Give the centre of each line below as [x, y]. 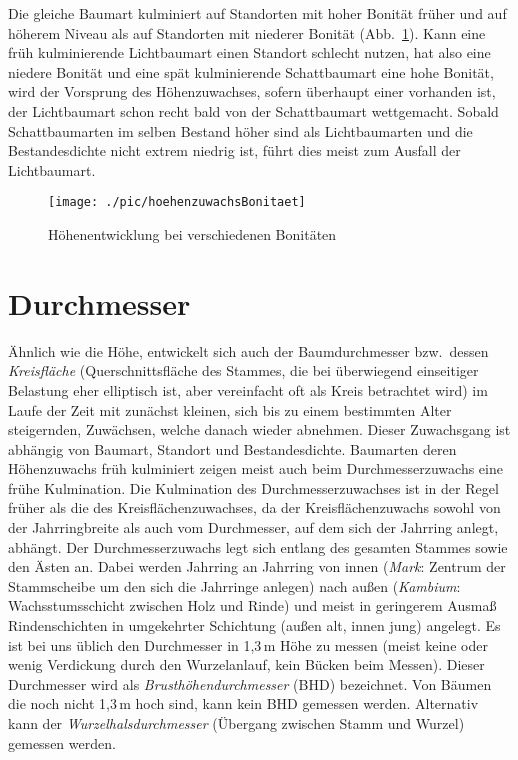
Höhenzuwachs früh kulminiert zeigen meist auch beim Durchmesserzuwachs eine [255, 468]
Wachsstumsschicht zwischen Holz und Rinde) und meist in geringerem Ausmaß [252, 605]
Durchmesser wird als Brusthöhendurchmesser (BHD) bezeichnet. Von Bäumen [250, 683]
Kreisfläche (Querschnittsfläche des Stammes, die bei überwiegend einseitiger [243, 370]
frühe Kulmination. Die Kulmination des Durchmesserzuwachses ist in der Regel [253, 487]
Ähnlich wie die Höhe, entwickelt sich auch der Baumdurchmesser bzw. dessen [248, 350]
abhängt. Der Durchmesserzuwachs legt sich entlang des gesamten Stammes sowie [258, 546]
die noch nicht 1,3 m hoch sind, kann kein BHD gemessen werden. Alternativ [243, 703]
